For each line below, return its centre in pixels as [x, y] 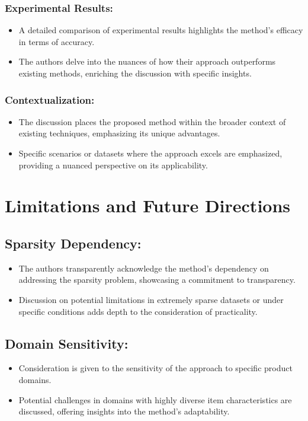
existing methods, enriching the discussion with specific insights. [135, 73]
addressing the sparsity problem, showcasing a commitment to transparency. [157, 280]
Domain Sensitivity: [67, 343]
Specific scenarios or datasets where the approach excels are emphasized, [150, 153]
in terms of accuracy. [57, 41]
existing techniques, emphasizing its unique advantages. [119, 133]
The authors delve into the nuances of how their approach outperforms [147, 61]
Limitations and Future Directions [148, 205]
